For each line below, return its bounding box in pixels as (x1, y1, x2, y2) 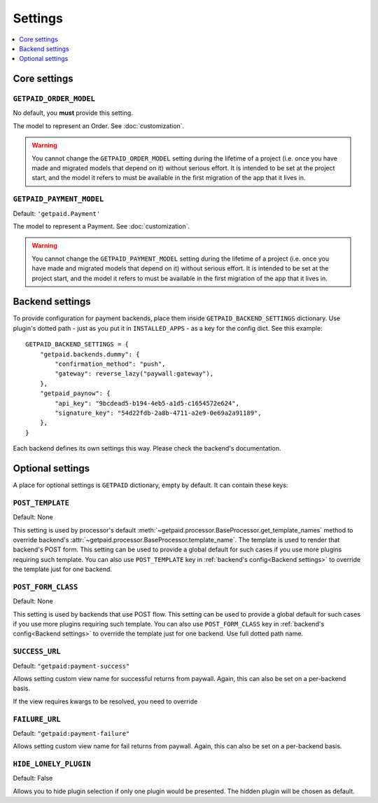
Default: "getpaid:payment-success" (13, 661, 130, 670)
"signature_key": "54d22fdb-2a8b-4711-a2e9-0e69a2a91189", (55, 409, 262, 417)
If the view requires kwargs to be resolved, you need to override (13, 697, 198, 706)
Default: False (13, 774, 53, 783)
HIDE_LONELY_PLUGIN (13, 760, 91, 769)
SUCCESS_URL (13, 647, 61, 657)
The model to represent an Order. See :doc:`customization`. (13, 121, 185, 130)
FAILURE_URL (13, 715, 61, 724)
